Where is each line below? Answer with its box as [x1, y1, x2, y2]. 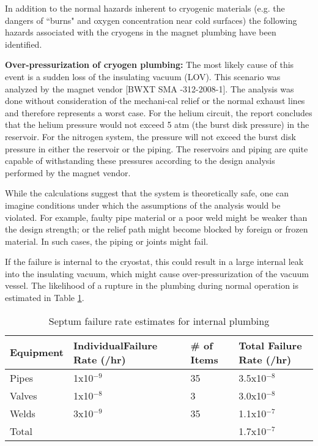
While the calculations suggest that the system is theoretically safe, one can [5, 187, 289, 199]
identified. [5, 37, 42, 50]
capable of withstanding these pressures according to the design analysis [5, 154, 275, 167]
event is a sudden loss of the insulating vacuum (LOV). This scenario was [5, 70, 281, 83]
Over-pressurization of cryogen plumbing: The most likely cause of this [5, 58, 294, 71]
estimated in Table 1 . [5, 291, 84, 304]
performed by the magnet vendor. [5, 166, 131, 179]
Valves [10, 388, 37, 403]
